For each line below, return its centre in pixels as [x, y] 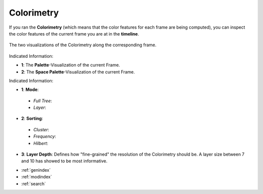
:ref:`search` [34, 184]
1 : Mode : [30, 89]
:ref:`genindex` [36, 170]
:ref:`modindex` [37, 177]
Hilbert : [41, 143]
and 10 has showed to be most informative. [64, 161]
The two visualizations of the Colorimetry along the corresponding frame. [83, 45]
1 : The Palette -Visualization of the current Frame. [71, 65]
